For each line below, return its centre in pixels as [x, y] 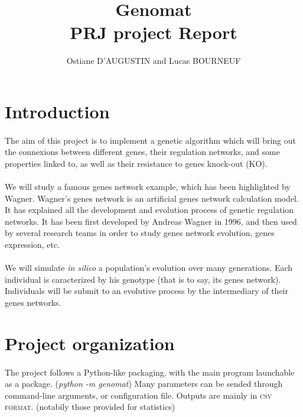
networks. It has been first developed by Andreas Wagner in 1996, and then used [151, 221]
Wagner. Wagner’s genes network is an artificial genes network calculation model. [152, 198]
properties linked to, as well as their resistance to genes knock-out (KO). [136, 163]
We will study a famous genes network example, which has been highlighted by [148, 187]
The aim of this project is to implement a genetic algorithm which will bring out [150, 140]
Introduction [57, 111]
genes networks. [33, 302]
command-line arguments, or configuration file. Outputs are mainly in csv [139, 395]
